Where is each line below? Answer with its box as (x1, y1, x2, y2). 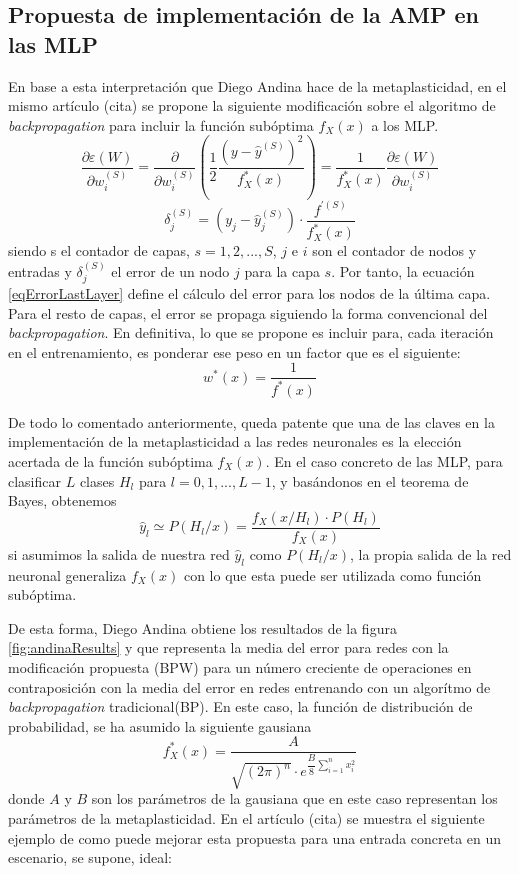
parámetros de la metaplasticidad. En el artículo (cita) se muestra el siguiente (8, 808, 485, 829)
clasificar (8, 470, 62, 491)
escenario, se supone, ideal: (8, 847, 172, 868)
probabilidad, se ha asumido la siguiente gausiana (8, 715, 312, 736)
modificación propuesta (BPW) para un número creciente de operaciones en (8, 657, 472, 678)
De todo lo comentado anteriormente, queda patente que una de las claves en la (8, 411, 495, 432)
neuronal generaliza (8, 564, 127, 585)
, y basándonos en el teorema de (271, 470, 469, 491)
